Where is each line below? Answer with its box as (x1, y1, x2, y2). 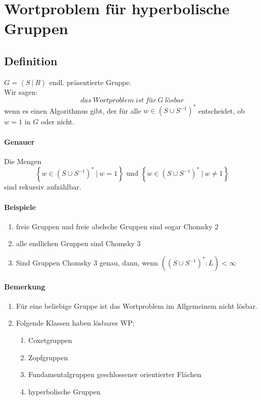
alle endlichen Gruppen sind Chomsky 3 (16, 238, 141, 249)
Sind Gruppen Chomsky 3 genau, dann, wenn (16, 257, 158, 268)
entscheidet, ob (198, 105, 245, 116)
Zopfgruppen (28, 352, 68, 362)
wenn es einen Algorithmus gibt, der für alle (4, 105, 141, 116)
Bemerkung (4, 281, 45, 291)
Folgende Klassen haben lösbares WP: (16, 317, 135, 328)
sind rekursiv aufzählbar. (4, 181, 81, 192)
